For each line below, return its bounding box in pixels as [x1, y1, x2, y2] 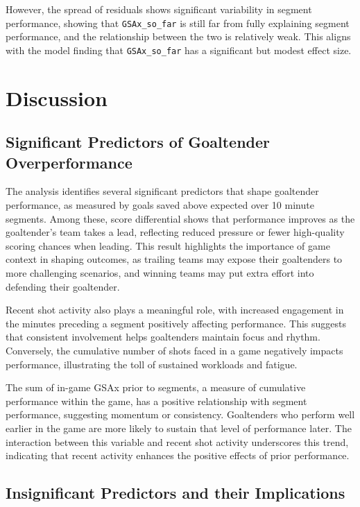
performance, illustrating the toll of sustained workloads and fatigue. [6, 356, 298, 371]
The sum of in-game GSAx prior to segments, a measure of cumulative [6, 380, 306, 395]
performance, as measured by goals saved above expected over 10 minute [6, 198, 314, 212]
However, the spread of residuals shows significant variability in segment [6, 2, 312, 16]
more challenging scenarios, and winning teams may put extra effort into [6, 266, 314, 280]
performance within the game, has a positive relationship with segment [6, 393, 307, 408]
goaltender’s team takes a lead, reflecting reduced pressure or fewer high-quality [6, 225, 345, 239]
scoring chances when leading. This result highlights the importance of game [6, 238, 330, 252]
